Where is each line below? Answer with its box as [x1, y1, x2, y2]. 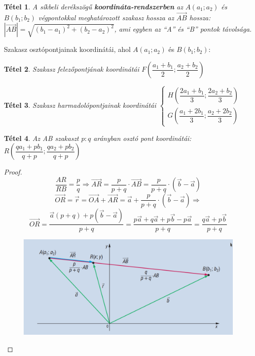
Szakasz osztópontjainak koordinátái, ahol [4, 44, 131, 54]
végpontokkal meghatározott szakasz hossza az [38, 12, 174, 22]
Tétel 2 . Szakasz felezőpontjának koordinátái [4, 64, 140, 74]
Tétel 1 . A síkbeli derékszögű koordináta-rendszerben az [4, 1, 183, 11]
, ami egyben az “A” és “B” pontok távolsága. [114, 24, 252, 34]
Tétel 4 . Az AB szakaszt [4, 133, 79, 143]
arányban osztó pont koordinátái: [93, 133, 191, 143]
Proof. [4, 167, 22, 177]
